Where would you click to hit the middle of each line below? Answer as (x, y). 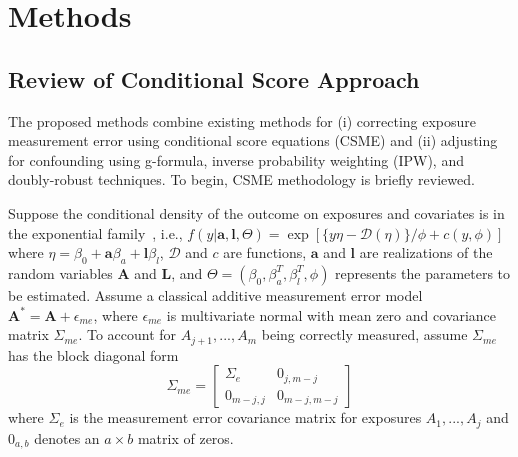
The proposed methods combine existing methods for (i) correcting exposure (242, 120)
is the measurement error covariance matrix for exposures (245, 417)
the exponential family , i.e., (95, 232)
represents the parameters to (423, 272)
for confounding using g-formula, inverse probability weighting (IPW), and (236, 159)
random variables (60, 272)
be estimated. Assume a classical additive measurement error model (215, 294)
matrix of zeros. (185, 437)
